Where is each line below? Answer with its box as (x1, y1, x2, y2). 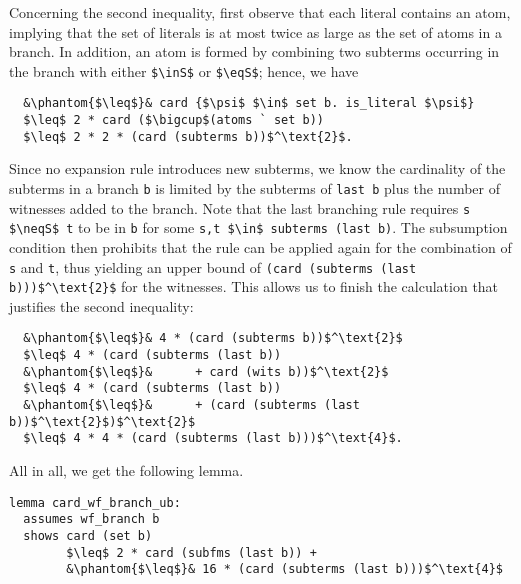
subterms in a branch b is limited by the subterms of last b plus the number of (9, 178, 500, 198)
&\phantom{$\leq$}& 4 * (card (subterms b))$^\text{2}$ (23, 331, 403, 346)
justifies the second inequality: (9, 295, 194, 316)
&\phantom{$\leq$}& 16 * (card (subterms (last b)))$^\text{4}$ (66, 562, 503, 577)
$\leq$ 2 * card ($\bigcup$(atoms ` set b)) (23, 113, 324, 128)
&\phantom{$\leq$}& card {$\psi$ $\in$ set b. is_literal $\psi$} (23, 96, 475, 111)
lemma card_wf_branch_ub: (9, 495, 181, 510)
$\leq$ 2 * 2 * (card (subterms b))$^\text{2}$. (23, 129, 353, 144)
